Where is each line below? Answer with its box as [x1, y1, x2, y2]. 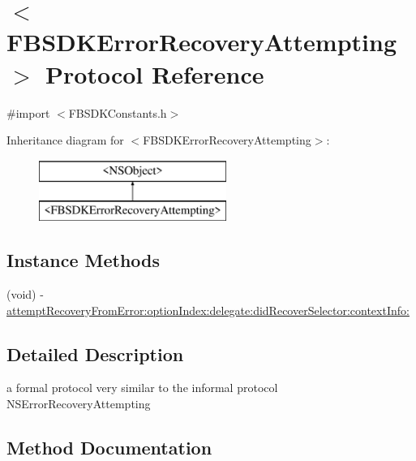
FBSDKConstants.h [68, 104, 167, 121]
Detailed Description [6, 341, 184, 366]
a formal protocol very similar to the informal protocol [6, 379, 278, 396]
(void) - [6, 286, 44, 303]
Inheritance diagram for [6, 131, 124, 149]
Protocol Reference [45, 57, 264, 90]
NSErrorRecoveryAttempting [6, 395, 151, 412]
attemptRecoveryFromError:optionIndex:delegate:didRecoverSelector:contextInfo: [6, 301, 410, 318]
